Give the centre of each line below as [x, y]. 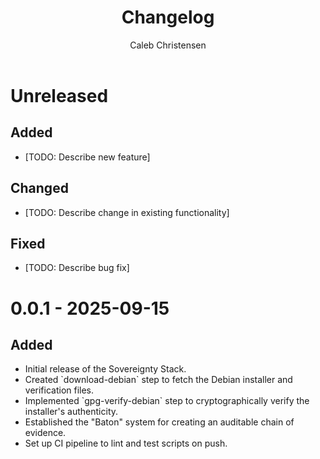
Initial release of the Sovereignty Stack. [105, 369]
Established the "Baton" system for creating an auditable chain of [159, 422]
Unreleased [59, 95]
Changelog [168, 17]
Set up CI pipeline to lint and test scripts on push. [126, 443]
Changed [39, 188]
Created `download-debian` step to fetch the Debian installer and [158, 380]
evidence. [45, 433]
